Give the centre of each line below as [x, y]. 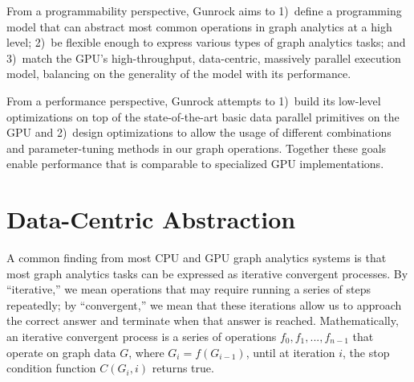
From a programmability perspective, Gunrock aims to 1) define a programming [204, 10]
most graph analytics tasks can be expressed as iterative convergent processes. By [207, 273]
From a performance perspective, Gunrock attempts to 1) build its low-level [194, 100]
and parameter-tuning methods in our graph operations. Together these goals [197, 148]
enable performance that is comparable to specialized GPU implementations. [195, 164]
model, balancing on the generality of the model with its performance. [179, 74]
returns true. [183, 368]
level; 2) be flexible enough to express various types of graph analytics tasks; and [206, 42]
